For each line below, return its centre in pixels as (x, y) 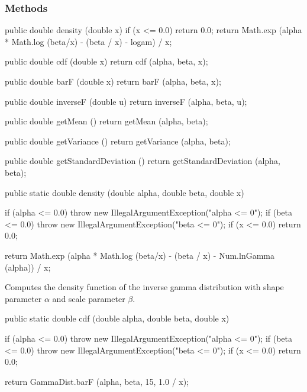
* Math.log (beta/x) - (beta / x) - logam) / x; (88, 41)
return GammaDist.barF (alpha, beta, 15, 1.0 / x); (97, 381)
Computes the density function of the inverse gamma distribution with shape (144, 287)
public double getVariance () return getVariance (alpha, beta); (118, 141)
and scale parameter (89, 298)
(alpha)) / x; (28, 267)
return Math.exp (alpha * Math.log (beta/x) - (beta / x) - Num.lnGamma (140, 255)
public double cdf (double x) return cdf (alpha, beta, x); (106, 61)
